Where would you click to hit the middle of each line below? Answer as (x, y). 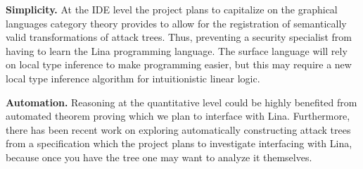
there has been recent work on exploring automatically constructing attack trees (178, 129)
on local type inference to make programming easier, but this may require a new (179, 64)
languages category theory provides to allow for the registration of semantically (176, 23)
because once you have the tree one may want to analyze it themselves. (159, 157)
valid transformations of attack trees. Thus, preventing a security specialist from (179, 37)
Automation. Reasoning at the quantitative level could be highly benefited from (181, 102)
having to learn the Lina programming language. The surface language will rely (177, 50)
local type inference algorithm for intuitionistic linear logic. (133, 78)
